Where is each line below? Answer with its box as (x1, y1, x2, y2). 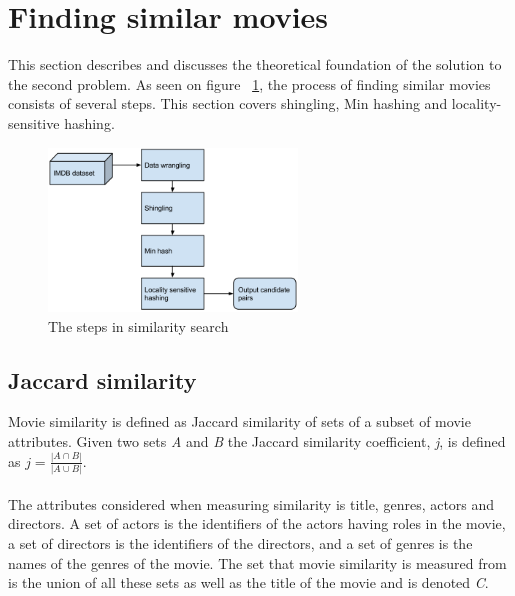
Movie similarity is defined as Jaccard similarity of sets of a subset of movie (8, 411, 471, 432)
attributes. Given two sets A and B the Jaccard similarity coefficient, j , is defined (8, 430, 506, 451)
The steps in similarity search (48, 315, 229, 336)
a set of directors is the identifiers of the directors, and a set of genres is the (8, 532, 473, 553)
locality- (451, 93, 502, 114)
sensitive (8, 112, 60, 133)
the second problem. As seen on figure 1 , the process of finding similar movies (8, 73, 491, 94)
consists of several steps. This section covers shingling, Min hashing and (8, 93, 448, 114)
